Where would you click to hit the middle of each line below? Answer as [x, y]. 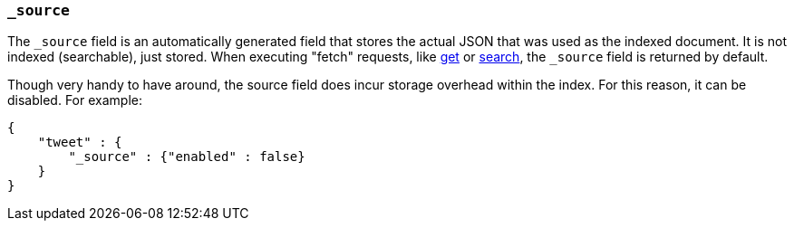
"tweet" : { [80, 142]
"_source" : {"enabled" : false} [187, 157]
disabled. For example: [75, 100]
